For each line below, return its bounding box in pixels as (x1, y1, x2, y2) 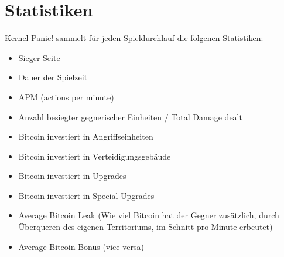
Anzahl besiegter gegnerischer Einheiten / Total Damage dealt (18, 110, 242, 123)
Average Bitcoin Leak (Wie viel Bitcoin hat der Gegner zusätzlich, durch (18, 209, 279, 221)
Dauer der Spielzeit (18, 71, 88, 83)
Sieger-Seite (18, 51, 60, 63)
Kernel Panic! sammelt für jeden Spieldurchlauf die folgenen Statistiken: (5, 32, 264, 44)
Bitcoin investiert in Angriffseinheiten (18, 130, 153, 143)
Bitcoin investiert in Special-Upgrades (18, 189, 155, 201)
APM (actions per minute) (18, 90, 114, 103)
